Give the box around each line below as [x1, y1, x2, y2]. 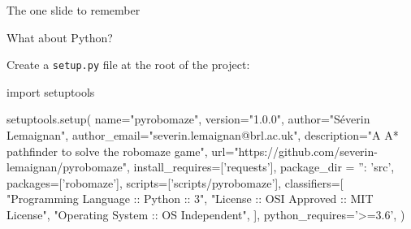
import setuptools [6, 83, 95, 100]
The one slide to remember [6, 2, 141, 18]
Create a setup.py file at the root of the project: [6, 56, 250, 73]
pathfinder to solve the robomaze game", [6, 142, 208, 159]
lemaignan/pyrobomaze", [6, 158, 130, 175]
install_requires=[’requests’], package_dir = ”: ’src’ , [133, 158, 395, 175]
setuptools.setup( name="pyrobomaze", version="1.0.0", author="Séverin [6, 110, 370, 127]
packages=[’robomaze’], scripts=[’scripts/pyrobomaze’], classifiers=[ [6, 174, 344, 191]
